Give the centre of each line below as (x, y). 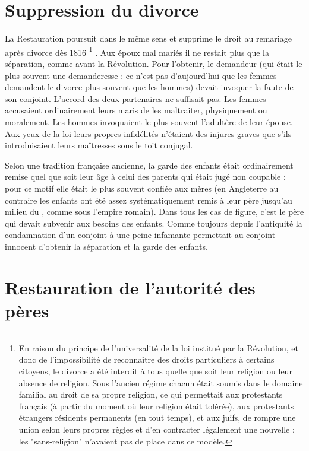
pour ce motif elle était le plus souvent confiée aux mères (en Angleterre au (142, 188)
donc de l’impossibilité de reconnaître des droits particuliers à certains (146, 359)
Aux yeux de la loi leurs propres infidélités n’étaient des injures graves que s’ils (148, 133)
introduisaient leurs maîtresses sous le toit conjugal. (99, 145)
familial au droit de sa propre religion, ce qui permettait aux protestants (151, 394)
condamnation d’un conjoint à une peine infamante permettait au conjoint (140, 235)
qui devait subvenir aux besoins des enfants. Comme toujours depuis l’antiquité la (154, 223)
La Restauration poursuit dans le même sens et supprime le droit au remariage (148, 38)
